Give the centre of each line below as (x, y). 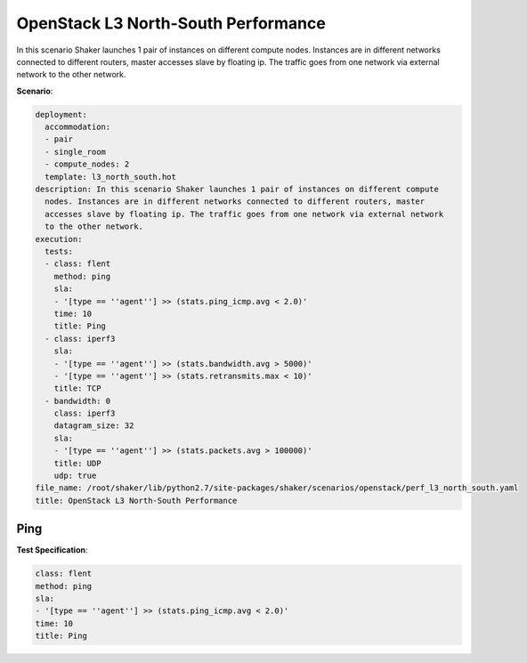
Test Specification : (52, 550)
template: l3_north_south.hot (111, 177)
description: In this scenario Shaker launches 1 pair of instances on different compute (237, 190)
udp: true (75, 476)
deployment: (61, 114)
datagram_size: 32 (94, 426)
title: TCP (77, 388)
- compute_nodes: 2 (87, 164)
